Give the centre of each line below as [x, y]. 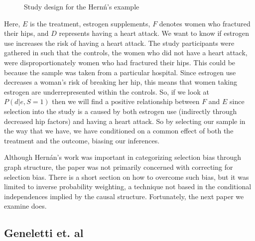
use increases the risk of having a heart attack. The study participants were [119, 43]
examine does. [25, 206]
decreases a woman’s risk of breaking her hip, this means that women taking [121, 82]
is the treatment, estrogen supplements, [90, 23]
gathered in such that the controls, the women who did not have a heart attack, [126, 53]
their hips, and [26, 33]
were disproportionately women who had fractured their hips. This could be [120, 62]
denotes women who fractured [205, 23]
